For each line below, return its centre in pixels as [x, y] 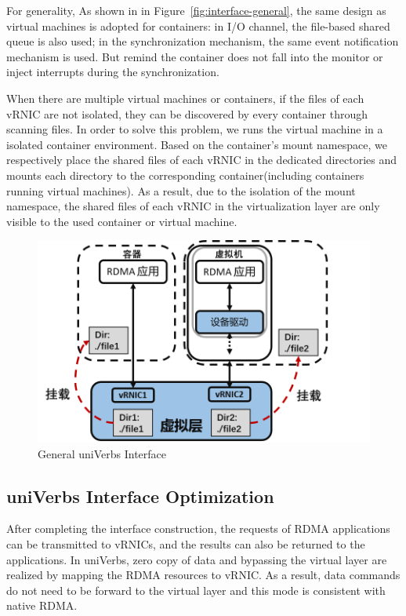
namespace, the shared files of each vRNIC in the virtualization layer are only [193, 206]
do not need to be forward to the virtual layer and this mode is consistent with [196, 590]
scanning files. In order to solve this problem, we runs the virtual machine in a [195, 129]
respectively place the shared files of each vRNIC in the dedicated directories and [202, 160]
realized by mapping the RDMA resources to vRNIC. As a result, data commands [203, 575]
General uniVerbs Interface [102, 453]
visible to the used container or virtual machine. [122, 221]
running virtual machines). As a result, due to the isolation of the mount [181, 190]
